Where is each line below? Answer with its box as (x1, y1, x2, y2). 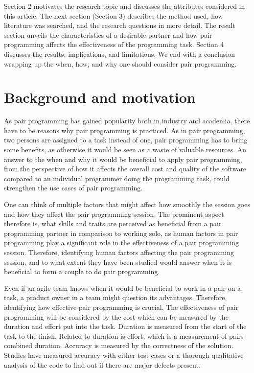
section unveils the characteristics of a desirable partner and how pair (4, 29, 212, 40)
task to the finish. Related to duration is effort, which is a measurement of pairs (4, 330, 244, 341)
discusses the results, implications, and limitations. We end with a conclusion (4, 48, 235, 59)
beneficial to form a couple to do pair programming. (4, 266, 160, 277)
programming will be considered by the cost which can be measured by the (4, 311, 229, 322)
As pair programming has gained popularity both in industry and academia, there (4, 116, 250, 126)
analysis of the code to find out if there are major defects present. (4, 359, 201, 370)
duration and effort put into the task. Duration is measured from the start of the (4, 321, 247, 331)
